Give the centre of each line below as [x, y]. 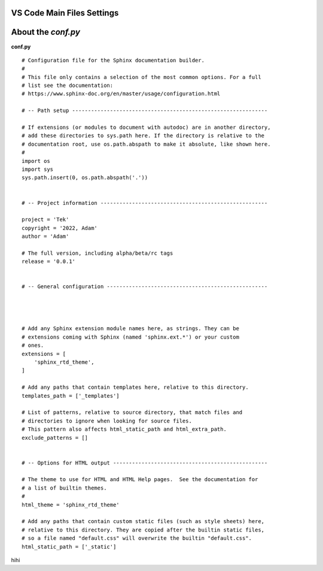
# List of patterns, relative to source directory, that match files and [132, 413]
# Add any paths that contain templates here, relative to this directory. [135, 387]
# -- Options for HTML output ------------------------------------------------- [145, 463]
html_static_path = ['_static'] [69, 546]
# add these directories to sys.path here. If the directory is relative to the [143, 136]
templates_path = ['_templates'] [71, 396]
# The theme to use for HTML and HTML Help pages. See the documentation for [140, 480]
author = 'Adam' [45, 236]
